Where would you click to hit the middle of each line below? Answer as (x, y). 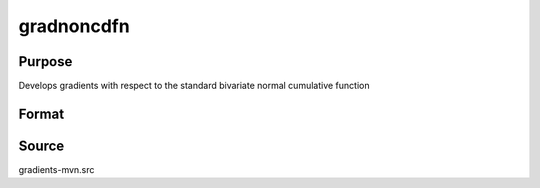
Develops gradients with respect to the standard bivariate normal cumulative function (194, 86)
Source (41, 145)
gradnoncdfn (74, 26)
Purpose (45, 61)
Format (41, 113)
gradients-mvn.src (56, 169)
